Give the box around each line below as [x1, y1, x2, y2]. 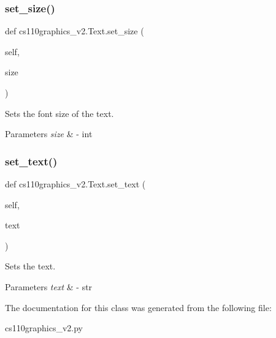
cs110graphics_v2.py [5, 321, 83, 334]
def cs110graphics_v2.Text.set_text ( [5, 178, 146, 190]
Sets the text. [5, 260, 56, 272]
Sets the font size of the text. [5, 107, 114, 119]
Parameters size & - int [5, 127, 93, 140]
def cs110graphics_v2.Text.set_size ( [5, 24, 144, 37]
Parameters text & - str [5, 280, 93, 293]
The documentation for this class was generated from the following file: [5, 301, 272, 314]
